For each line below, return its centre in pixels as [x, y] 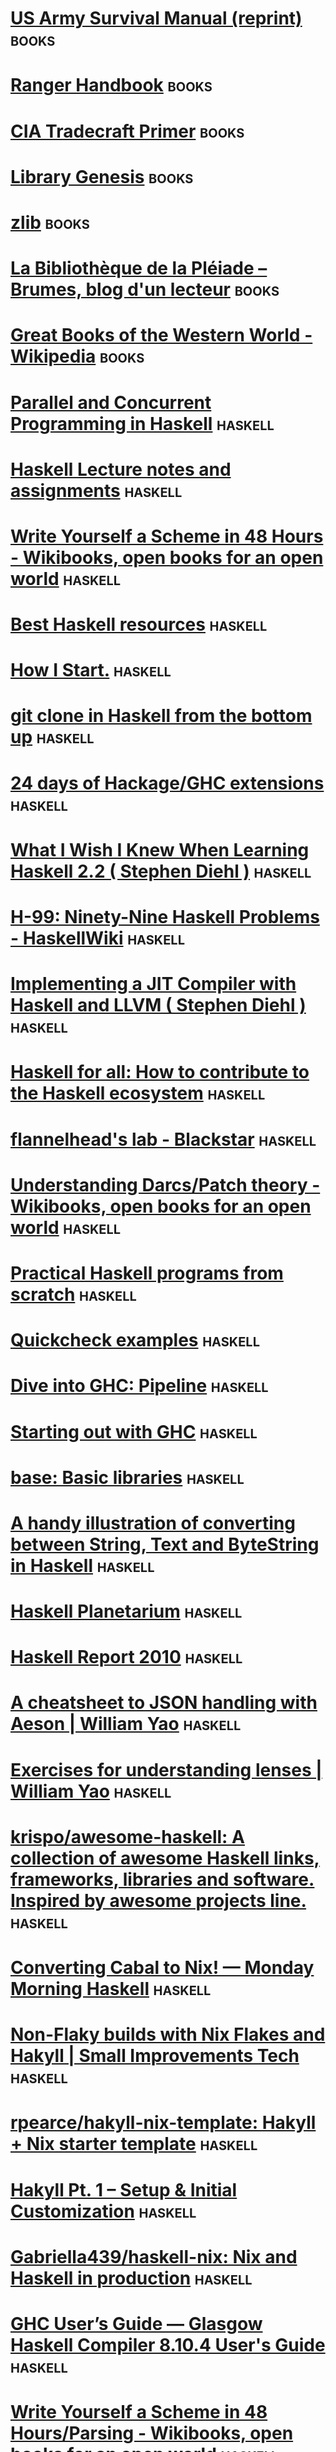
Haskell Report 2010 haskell [126, 1657]
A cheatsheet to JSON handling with [164, 1703]
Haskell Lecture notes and [121, 469]
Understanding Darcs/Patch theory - [165, 1184]
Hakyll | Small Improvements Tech [155, 2056]
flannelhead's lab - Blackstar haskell [163, 1139]
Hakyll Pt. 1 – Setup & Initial [124, 2189]
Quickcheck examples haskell [135, 1340]
